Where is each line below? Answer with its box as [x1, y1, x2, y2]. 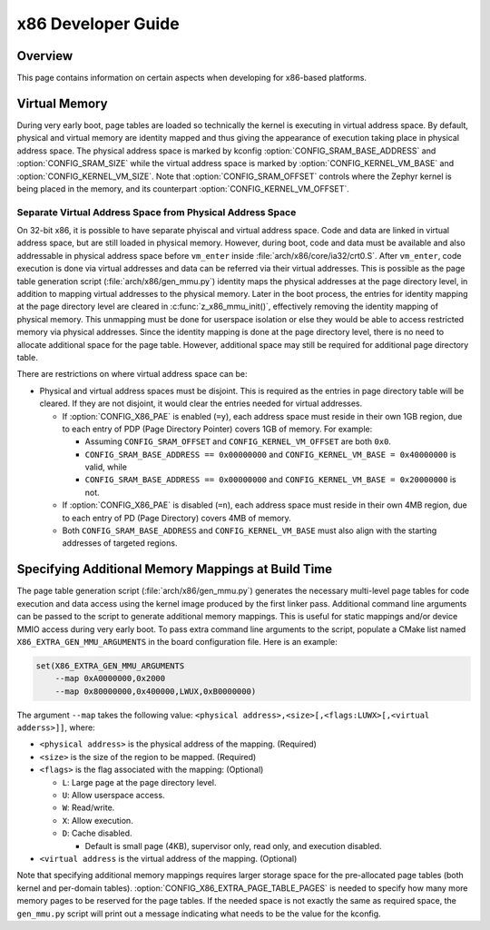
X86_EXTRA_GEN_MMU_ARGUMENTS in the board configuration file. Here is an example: [16, 636, 338, 647]
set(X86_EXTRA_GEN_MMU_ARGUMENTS [35, 660, 185, 671]
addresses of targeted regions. [62, 538, 178, 549]
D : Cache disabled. [62, 827, 132, 839]
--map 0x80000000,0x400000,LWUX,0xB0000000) [54, 686, 257, 697]
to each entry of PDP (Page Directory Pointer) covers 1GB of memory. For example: [62, 423, 373, 434]
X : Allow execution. [62, 815, 133, 826]
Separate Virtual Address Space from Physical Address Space [16, 205, 297, 218]
